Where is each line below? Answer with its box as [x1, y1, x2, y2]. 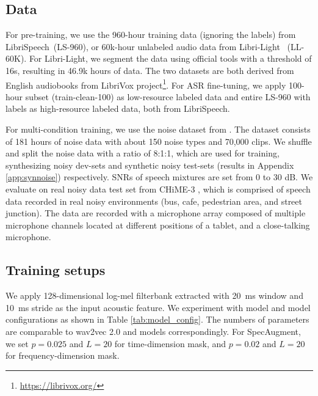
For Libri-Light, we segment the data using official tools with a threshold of [29, 52, 312, 65]
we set [5, 337, 29, 350]
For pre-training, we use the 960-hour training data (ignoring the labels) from [5, 28, 296, 41]
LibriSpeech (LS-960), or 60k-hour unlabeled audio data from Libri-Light [5, 40, 280, 53]
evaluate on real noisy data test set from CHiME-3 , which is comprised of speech [5, 182, 311, 195]
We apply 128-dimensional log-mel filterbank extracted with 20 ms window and [5, 289, 303, 302]
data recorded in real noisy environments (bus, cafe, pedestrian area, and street [5, 194, 302, 207]
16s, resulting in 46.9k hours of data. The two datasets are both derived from [5, 64, 294, 76]
